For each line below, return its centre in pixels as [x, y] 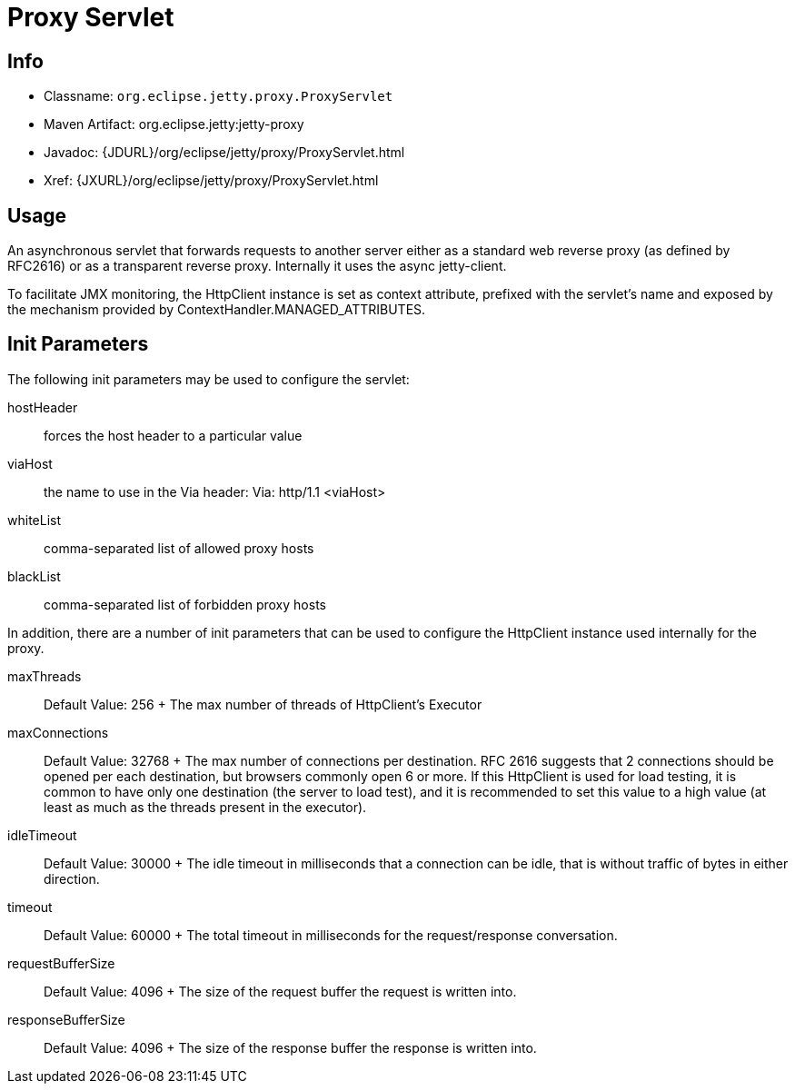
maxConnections [58, 732]
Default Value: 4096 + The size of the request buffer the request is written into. [280, 991]
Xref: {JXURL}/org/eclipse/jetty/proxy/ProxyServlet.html [211, 181]
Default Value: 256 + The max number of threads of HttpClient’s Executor [263, 704]
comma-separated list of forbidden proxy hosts [185, 604]
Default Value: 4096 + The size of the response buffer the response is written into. [290, 1047]
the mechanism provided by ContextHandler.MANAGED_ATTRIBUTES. [217, 310]
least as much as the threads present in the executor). [205, 807]
